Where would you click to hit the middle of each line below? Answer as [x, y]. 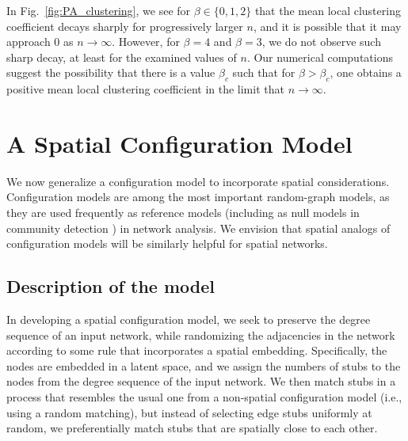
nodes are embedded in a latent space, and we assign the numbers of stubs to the [204, 365]
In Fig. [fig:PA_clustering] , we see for [99, 10]
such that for [264, 72]
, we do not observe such [321, 42]
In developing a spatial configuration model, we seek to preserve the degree [189, 319]
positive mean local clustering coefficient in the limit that [145, 89]
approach [29, 42]
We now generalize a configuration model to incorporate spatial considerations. [198, 181]
